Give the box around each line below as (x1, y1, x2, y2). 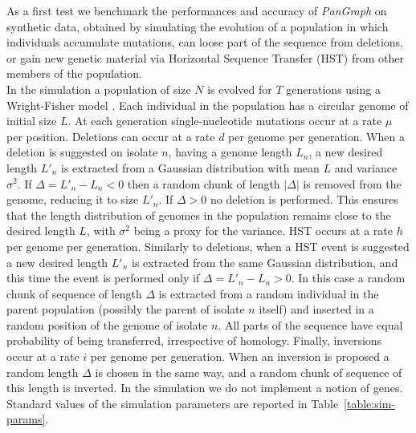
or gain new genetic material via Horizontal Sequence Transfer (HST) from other (6, 49, 405, 66)
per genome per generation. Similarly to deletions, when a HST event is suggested (6, 237, 410, 254)
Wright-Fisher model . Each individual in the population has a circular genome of (6, 96, 409, 113)
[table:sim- (344, 395, 395, 411)
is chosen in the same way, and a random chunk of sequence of (95, 363, 402, 380)
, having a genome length (168, 144, 292, 160)
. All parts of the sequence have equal (218, 316, 403, 333)
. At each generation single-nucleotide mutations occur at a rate (67, 112, 382, 129)
